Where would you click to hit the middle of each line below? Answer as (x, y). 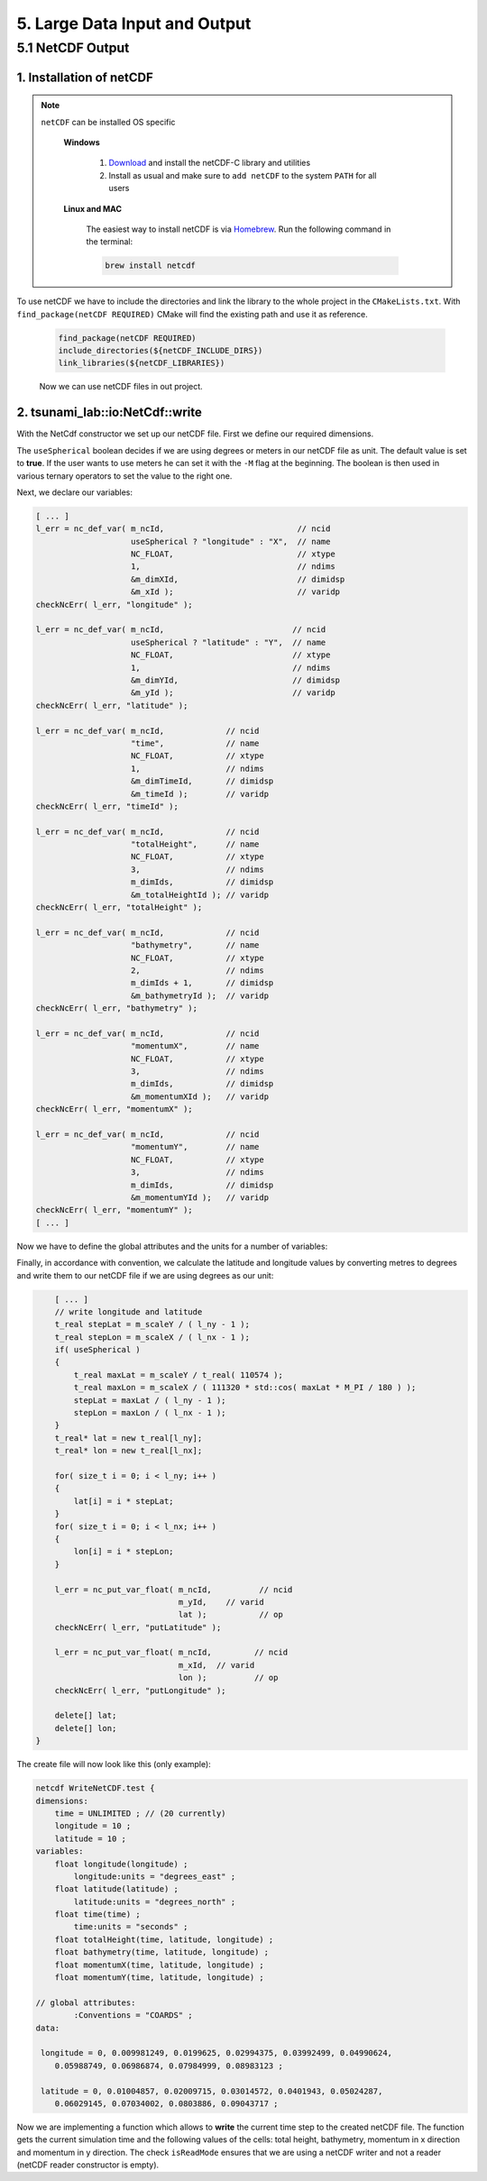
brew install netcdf (150, 266)
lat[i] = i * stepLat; (124, 1501)
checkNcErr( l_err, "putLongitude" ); (140, 1690)
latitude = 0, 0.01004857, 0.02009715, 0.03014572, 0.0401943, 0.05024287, (212, 2091)
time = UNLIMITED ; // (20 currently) (140, 1813)
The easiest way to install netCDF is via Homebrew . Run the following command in (239, 229)
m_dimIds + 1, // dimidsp (202, 983)
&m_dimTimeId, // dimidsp (202, 781)
